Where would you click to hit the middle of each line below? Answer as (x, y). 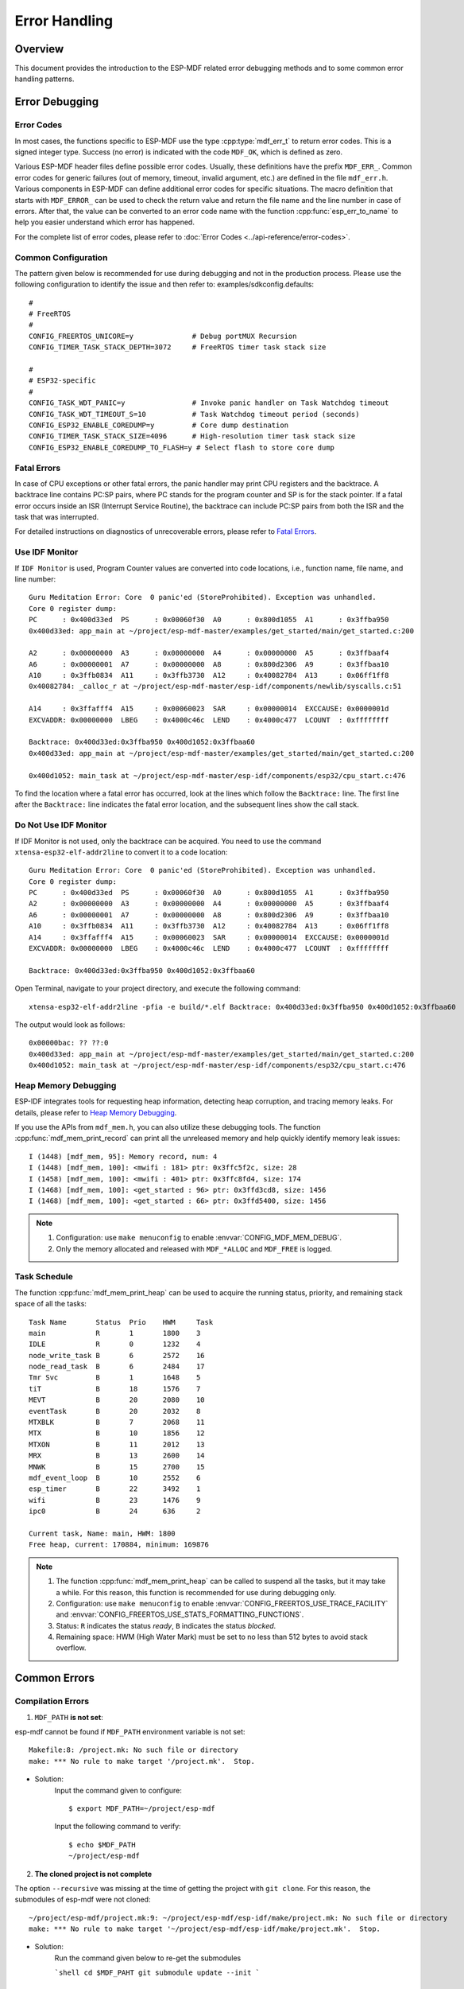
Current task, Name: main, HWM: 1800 (102, 1533)
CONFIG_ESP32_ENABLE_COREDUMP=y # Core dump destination (159, 425)
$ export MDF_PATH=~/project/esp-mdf (142, 1808)
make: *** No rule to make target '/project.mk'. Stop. (142, 1761)
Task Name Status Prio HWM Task (121, 1322)
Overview (39, 49)
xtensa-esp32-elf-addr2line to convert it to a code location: (121, 852)
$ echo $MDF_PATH (102, 1845)
